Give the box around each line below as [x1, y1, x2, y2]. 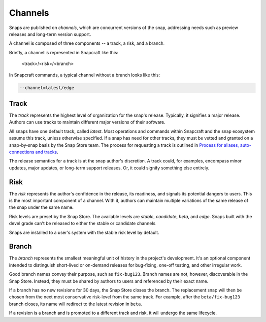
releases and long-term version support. [9, 31, 91, 37]
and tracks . [35, 149, 59, 155]
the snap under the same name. [9, 204, 74, 210]
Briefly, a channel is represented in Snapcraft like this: [9, 49, 119, 55]
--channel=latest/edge [19, 85, 74, 91]
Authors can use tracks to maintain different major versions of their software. [9, 119, 166, 125]
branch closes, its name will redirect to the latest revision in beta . [9, 301, 142, 307]
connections [9, 149, 34, 155]
